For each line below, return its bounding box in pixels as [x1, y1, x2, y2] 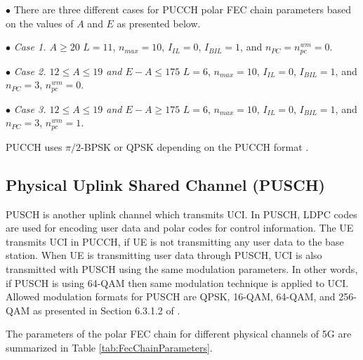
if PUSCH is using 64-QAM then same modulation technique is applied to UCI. [6, 275, 349, 290]
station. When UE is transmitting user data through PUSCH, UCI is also [6, 248, 322, 262]
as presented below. [117, 15, 201, 30]
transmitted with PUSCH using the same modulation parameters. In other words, [6, 261, 358, 276]
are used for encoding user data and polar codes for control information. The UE [6, 220, 354, 235]
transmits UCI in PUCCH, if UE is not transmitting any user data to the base [6, 234, 344, 248]
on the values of [6, 15, 74, 30]
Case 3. [13, 101, 46, 116]
